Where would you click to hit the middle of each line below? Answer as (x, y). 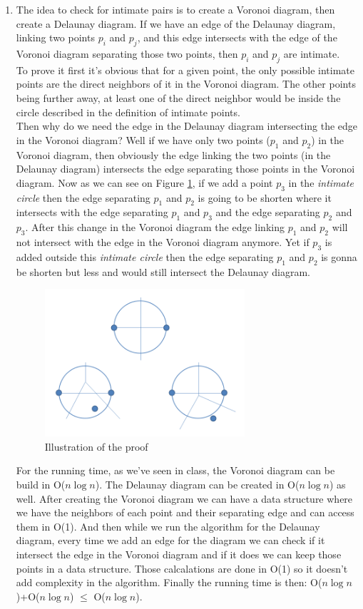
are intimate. (312, 53)
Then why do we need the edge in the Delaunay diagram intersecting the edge (187, 126)
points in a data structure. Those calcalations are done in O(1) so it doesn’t (182, 568)
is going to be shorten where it (265, 197)
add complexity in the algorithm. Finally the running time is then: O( (169, 582)
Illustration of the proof (96, 446)
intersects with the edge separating (92, 212)
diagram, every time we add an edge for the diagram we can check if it (170, 540)
